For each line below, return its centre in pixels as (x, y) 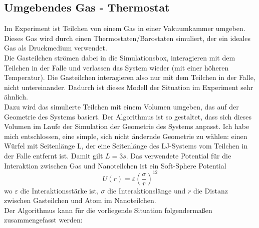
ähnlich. (16, 97)
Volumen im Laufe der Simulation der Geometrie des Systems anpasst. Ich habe (127, 126)
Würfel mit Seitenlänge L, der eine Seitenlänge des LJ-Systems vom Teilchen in (126, 146)
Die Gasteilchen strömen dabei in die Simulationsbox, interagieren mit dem (120, 57)
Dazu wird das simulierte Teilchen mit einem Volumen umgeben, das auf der (121, 106)
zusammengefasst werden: (43, 220)
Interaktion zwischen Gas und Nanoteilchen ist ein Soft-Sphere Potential (115, 165)
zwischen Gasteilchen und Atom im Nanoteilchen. (80, 200)
